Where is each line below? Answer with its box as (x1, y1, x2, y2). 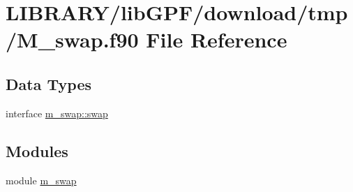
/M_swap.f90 (6, 25, 139, 54)
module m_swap (6, 172, 77, 187)
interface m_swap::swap (6, 105, 108, 120)
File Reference (146, 25, 287, 54)
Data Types (6, 73, 91, 94)
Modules (6, 140, 68, 161)
